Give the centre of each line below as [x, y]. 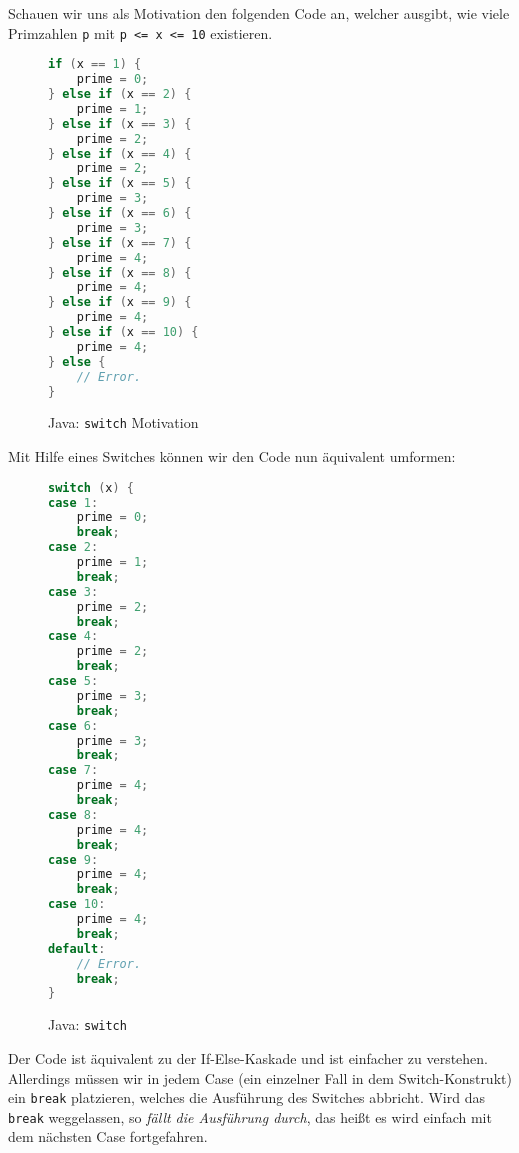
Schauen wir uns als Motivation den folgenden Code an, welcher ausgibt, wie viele [259, 13]
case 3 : [73, 591]
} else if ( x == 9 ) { [120, 302]
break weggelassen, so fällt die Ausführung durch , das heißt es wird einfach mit [250, 1116]
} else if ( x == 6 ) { [120, 213]
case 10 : [77, 904]
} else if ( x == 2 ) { [120, 94]
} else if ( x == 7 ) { [120, 242]
